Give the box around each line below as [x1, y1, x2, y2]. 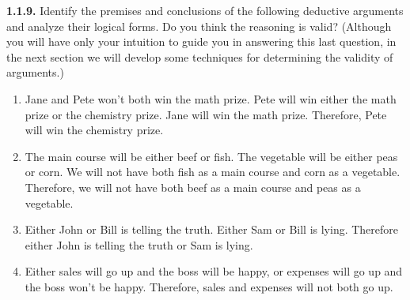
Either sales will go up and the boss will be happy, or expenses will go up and [25, 263, 403, 279]
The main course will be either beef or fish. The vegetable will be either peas [25, 148, 398, 164]
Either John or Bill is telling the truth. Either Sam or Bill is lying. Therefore [25, 221, 399, 238]
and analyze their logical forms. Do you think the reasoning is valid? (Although [6, 17, 392, 34]
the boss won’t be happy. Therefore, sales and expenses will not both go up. [25, 278, 393, 294]
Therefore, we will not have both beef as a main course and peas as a [25, 178, 361, 195]
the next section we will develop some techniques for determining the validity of [6, 48, 393, 65]
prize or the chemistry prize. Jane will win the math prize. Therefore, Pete [25, 106, 387, 122]
